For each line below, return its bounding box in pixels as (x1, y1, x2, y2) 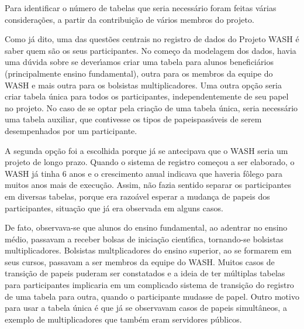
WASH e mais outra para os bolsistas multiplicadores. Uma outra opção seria (5, 78, 282, 91)
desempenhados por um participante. (5, 124, 137, 136)
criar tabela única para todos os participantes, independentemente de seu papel (5, 90, 289, 102)
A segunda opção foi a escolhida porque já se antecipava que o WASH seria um (5, 144, 288, 156)
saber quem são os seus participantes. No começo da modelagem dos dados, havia (5, 44, 296, 56)
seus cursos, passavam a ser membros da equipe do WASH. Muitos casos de (5, 255, 275, 268)
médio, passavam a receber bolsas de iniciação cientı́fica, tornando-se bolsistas (5, 232, 284, 245)
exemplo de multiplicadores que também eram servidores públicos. (5, 313, 242, 325)
